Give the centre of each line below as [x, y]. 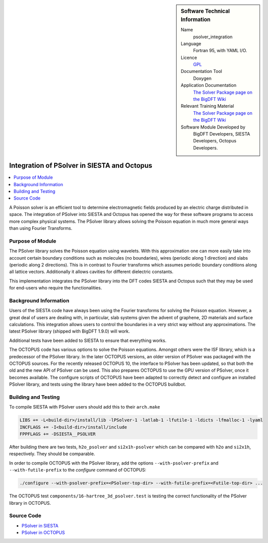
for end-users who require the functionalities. [56, 288]
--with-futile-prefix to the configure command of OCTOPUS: [78, 470]
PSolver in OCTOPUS [43, 533]
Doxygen [202, 78]
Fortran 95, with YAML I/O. [220, 51]
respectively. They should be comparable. [52, 454]
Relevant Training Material [207, 106]
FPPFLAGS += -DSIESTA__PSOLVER [58, 434]
